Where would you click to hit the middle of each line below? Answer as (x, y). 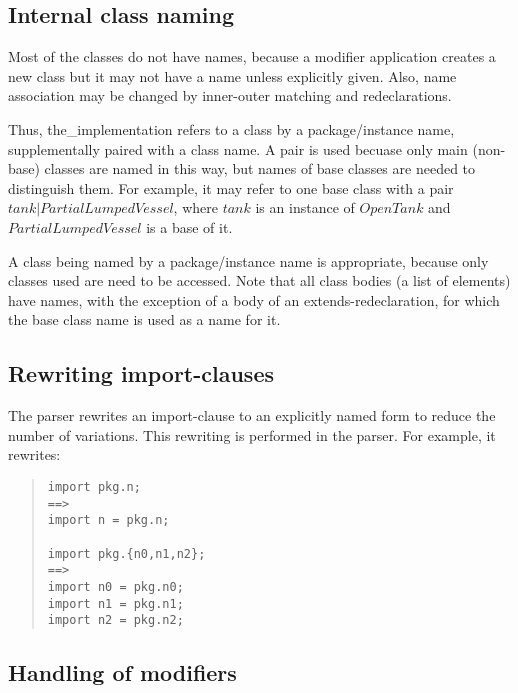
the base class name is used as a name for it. (144, 319)
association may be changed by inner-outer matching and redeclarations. (230, 95)
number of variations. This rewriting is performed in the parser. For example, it (252, 434)
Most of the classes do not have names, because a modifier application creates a (252, 56)
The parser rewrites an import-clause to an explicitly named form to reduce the (252, 415)
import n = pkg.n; (108, 520)
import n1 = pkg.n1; (115, 603)
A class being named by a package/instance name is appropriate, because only (248, 260)
